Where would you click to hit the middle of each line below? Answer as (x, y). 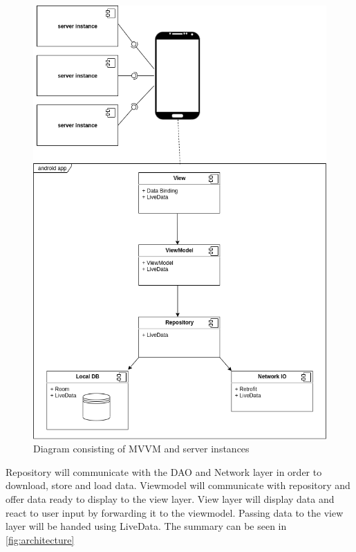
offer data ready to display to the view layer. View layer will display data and (170, 498)
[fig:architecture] (40, 539)
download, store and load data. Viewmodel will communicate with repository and (178, 485)
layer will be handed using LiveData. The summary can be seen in (146, 526)
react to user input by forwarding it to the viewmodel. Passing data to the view (175, 512)
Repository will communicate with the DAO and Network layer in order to (164, 471)
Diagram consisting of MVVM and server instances (141, 449)
